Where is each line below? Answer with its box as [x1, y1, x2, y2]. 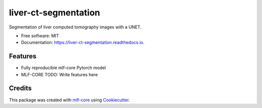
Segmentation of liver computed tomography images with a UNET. [9, 24, 142, 30]
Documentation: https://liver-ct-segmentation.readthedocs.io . [21, 40, 145, 45]
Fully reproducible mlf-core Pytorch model [21, 65, 106, 71]
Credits [9, 84, 32, 93]
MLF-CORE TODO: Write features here [21, 71, 98, 77]
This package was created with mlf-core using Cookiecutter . [9, 97, 130, 103]
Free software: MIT [21, 33, 59, 39]
